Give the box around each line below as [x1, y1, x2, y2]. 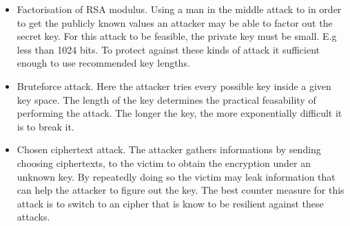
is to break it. [17, 119, 74, 133]
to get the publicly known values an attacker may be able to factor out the [17, 15, 333, 30]
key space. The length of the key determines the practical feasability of [17, 92, 316, 106]
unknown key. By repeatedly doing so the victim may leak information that [17, 169, 336, 183]
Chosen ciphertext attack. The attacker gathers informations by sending [17, 142, 321, 157]
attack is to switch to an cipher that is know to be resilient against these [17, 196, 324, 210]
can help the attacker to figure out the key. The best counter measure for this [17, 183, 344, 197]
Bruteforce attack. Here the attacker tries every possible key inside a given [17, 78, 331, 93]
